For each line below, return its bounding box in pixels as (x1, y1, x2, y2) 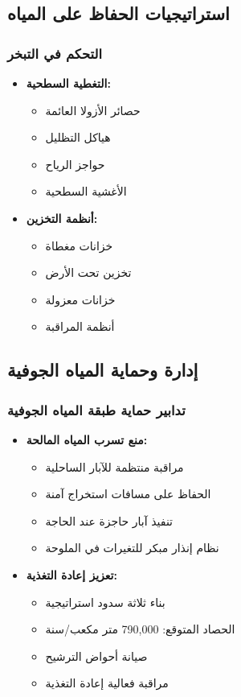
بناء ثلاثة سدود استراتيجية (45, 593, 165, 610)
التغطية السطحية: (26, 75, 111, 91)
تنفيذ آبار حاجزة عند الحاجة (45, 512, 174, 529)
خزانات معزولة (45, 291, 116, 307)
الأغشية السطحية (45, 183, 127, 200)
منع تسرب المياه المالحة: (26, 431, 148, 447)
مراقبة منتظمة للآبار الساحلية (45, 458, 184, 475)
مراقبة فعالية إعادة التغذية (45, 674, 169, 691)
